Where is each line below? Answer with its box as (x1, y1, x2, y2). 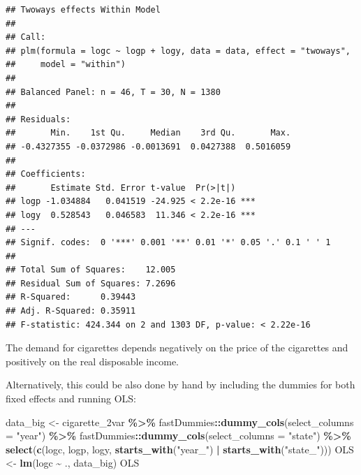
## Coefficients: (6, 169, 86, 180)
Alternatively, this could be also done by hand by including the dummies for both (6, 377, 355, 392)
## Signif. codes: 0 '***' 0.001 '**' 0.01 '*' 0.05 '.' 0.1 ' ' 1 (6, 237, 331, 248)
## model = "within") (6, 59, 126, 70)
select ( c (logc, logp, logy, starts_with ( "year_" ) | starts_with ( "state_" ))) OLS (6, 441, 354, 456)
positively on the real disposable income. (6, 353, 179, 368)
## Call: (6, 32, 46, 43)
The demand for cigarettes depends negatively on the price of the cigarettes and (6, 340, 348, 355)
